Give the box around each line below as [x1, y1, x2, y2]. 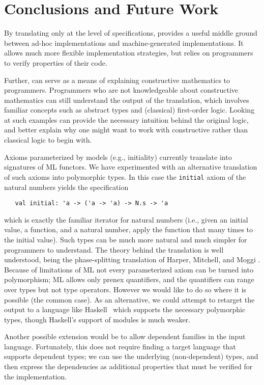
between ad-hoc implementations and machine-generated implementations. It [4, 37, 244, 48]
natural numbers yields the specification [4, 181, 129, 192]
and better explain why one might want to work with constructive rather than [4, 124, 248, 135]
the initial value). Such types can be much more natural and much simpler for [4, 234, 247, 244]
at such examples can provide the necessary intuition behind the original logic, [4, 114, 249, 125]
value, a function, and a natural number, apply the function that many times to [4, 224, 253, 235]
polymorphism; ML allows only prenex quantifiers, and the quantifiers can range [4, 274, 254, 285]
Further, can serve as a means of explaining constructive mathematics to [4, 74, 230, 85]
